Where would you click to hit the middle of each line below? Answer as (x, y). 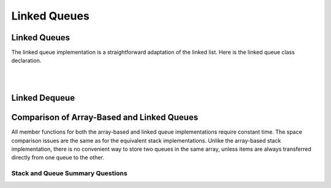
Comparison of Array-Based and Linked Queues (105, 117)
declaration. (26, 60)
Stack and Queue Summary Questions (70, 173)
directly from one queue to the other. (58, 157)
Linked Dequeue (43, 98)
